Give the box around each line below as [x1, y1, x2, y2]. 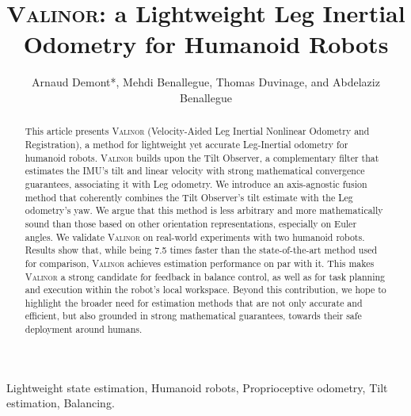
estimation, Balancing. [6, 395, 115, 411]
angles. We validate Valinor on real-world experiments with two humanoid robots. [25, 230, 365, 243]
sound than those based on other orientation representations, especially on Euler [25, 216, 357, 230]
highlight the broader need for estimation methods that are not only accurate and [25, 296, 363, 309]
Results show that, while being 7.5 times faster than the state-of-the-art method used [25, 243, 378, 257]
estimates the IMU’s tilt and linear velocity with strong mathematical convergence [25, 164, 365, 177]
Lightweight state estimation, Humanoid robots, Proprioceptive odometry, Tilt [6, 379, 388, 395]
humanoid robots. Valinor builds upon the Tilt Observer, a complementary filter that [25, 151, 379, 164]
